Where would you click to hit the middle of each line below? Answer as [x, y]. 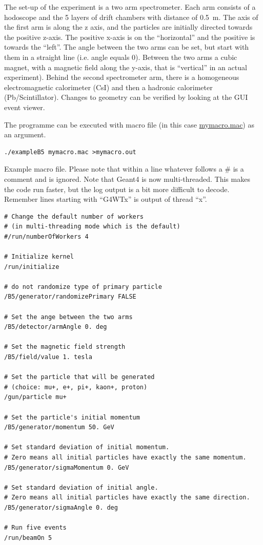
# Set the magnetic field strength [65, 347]
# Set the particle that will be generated [79, 377]
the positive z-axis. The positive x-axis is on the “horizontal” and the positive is [130, 37]
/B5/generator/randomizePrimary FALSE [70, 297]
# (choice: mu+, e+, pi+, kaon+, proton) [76, 387]
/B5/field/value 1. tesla [48, 357]
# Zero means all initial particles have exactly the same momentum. [125, 457]
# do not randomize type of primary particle [83, 287]
